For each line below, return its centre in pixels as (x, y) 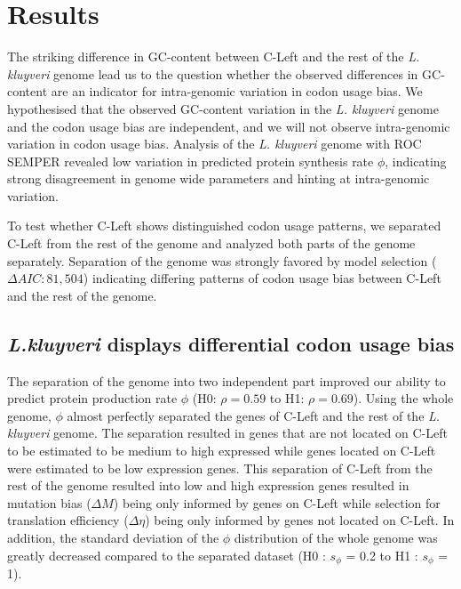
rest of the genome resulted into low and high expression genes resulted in (208, 485)
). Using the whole (403, 398)
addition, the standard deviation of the (113, 537)
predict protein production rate (92, 398)
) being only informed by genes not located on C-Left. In (300, 520)
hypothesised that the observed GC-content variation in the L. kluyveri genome (223, 108)
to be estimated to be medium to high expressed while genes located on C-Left (222, 451)
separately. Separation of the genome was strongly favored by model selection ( (222, 260)
